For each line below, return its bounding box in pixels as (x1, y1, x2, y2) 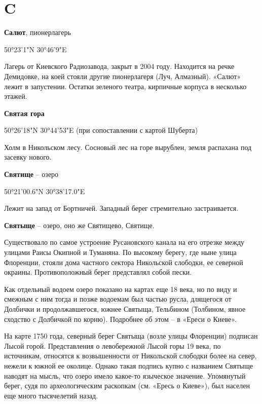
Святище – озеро (4, 169, 59, 179)
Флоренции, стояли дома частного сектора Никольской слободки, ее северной (4, 256, 243, 267)
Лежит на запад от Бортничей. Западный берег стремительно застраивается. (4, 203, 239, 213)
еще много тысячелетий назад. (4, 390, 98, 400)
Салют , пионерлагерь (4, 27, 71, 38)
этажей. (4, 91, 27, 101)
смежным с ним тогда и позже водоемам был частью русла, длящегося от (4, 293, 232, 304)
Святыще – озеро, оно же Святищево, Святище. (4, 219, 155, 230)
